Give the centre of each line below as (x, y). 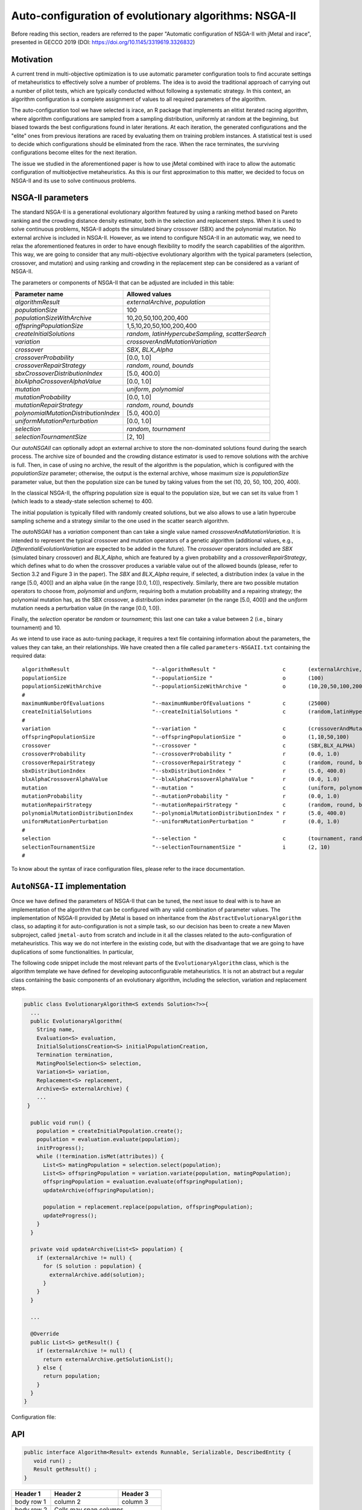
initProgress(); (60, 1148)
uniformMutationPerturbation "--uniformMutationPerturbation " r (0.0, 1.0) (181, 822)
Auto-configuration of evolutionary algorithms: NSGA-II (154, 16)
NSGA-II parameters (50, 198)
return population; (72, 1376)
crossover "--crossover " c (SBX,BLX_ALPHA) (189, 745)
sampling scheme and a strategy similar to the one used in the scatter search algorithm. (120, 521)
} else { (49, 1367)
